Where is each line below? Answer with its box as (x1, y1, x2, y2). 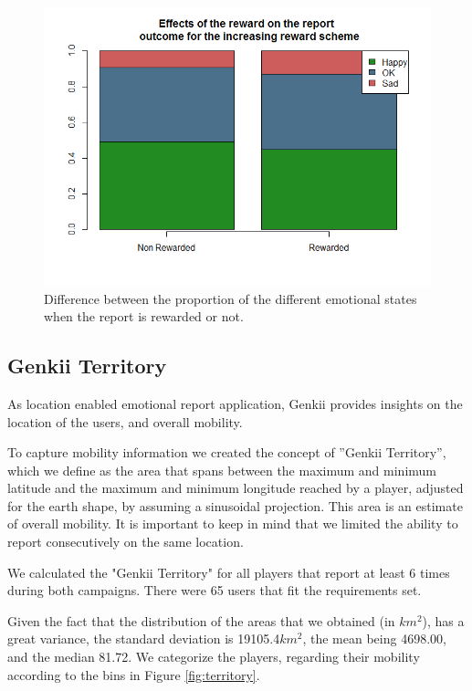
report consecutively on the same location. (7, 532, 244, 551)
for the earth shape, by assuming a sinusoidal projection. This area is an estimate (7, 496, 463, 515)
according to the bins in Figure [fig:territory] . (7, 665, 260, 684)
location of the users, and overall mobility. (7, 412, 243, 431)
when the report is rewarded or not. (44, 307, 244, 326)
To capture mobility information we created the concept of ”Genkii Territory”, (7, 443, 446, 462)
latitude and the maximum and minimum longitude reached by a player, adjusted (7, 478, 464, 497)
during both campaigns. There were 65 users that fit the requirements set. (7, 581, 422, 600)
